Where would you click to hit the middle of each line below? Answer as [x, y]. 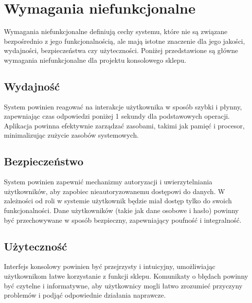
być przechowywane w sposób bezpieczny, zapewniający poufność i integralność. [123, 220]
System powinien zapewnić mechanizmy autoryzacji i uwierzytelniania [108, 182]
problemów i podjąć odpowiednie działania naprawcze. [85, 295]
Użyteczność [36, 246]
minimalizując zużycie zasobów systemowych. [72, 135]
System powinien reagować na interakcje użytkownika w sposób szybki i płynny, [123, 106]
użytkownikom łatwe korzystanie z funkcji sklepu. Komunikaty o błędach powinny [126, 276]
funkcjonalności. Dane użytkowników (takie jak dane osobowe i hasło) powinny [121, 210]
